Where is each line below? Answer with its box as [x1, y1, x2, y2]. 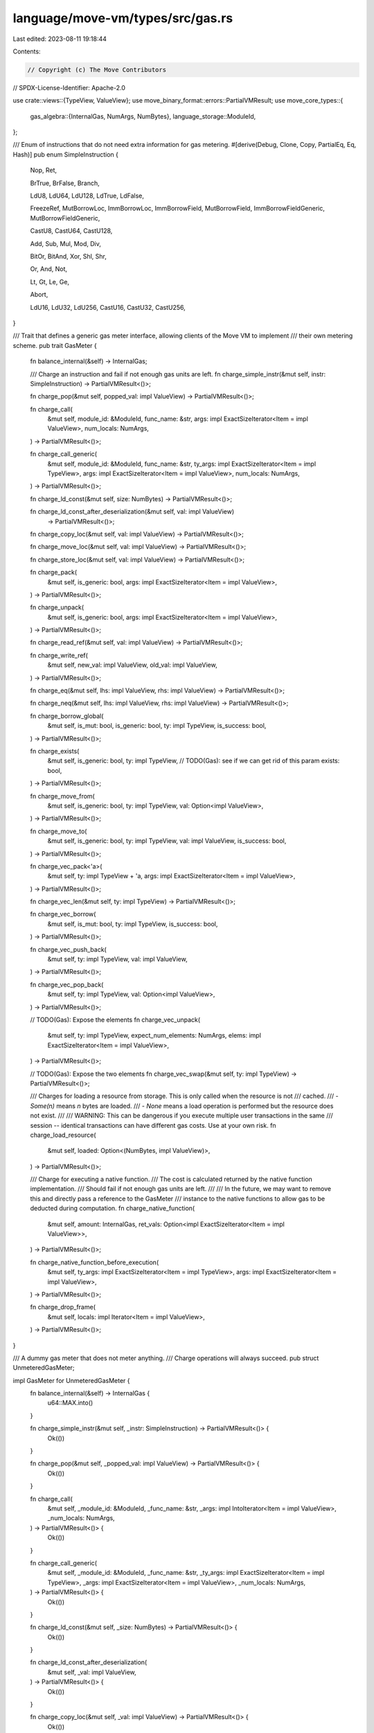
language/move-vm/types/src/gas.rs [12, 10, 233, 26]
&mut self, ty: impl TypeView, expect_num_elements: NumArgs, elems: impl [47, 1031, 261, 1040]
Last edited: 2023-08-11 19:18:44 [12, 35, 107, 43]
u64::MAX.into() [47, 1399, 93, 1407]
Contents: [12, 47, 41, 55]
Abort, [30, 290, 48, 299]
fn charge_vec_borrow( [30, 910, 96, 918]
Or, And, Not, [30, 265, 68, 273]
